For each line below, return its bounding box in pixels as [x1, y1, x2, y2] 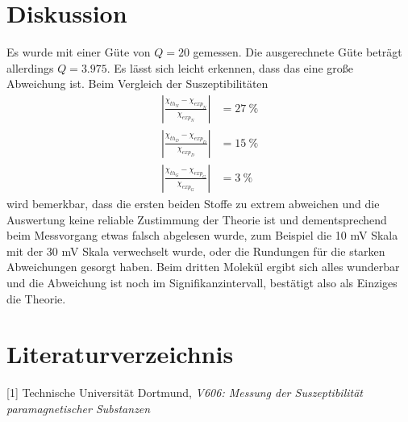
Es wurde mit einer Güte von [6, 44, 151, 61]
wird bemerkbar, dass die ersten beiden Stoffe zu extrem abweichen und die [6, 195, 380, 211]
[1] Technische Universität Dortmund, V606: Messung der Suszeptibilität [6, 384, 363, 401]
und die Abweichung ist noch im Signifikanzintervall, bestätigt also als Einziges [6, 274, 398, 290]
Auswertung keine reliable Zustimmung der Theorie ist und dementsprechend [6, 211, 387, 228]
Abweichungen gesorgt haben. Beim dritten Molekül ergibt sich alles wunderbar [6, 258, 400, 275]
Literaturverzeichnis [6, 337, 234, 370]
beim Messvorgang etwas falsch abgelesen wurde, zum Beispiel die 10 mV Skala [6, 227, 398, 244]
